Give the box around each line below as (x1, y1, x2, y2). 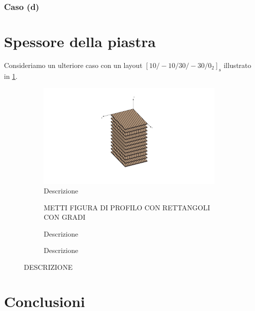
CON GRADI (44, 212, 85, 222)
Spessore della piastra (4, 31, 156, 52)
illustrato (223, 60, 252, 70)
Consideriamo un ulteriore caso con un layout (4, 60, 143, 70)
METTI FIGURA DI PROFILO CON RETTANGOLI (44, 202, 210, 212)
